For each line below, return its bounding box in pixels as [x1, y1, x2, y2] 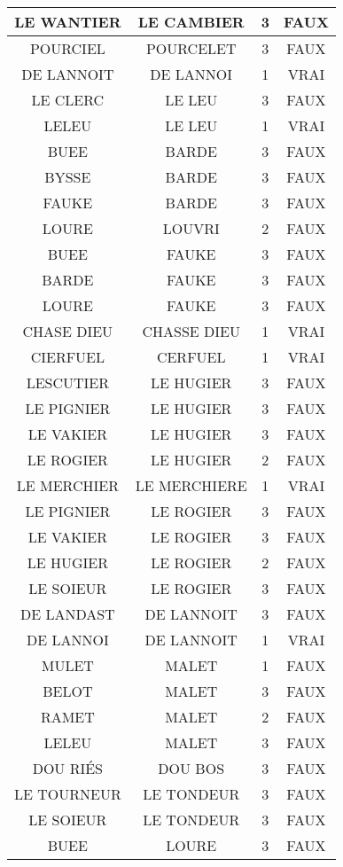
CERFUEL [156, 347, 226, 367]
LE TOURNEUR [14, 784, 121, 804]
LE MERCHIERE [135, 475, 247, 496]
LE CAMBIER [137, 12, 245, 32]
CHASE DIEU [22, 321, 113, 341]
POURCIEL [29, 38, 105, 59]
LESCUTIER [26, 372, 110, 393]
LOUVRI [162, 218, 220, 238]
